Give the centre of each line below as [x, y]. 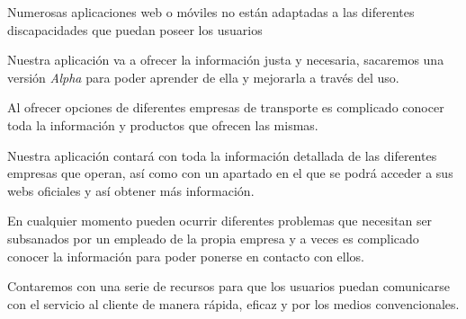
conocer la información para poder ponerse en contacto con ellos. [186, 256]
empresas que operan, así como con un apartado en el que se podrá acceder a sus [230, 173]
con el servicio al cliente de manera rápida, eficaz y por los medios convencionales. [233, 303]
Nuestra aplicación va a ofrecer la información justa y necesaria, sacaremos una [226, 60]
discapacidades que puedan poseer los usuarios [135, 29]
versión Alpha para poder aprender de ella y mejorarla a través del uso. [203, 77]
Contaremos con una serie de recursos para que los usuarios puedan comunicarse [229, 286]
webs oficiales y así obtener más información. [131, 190]
